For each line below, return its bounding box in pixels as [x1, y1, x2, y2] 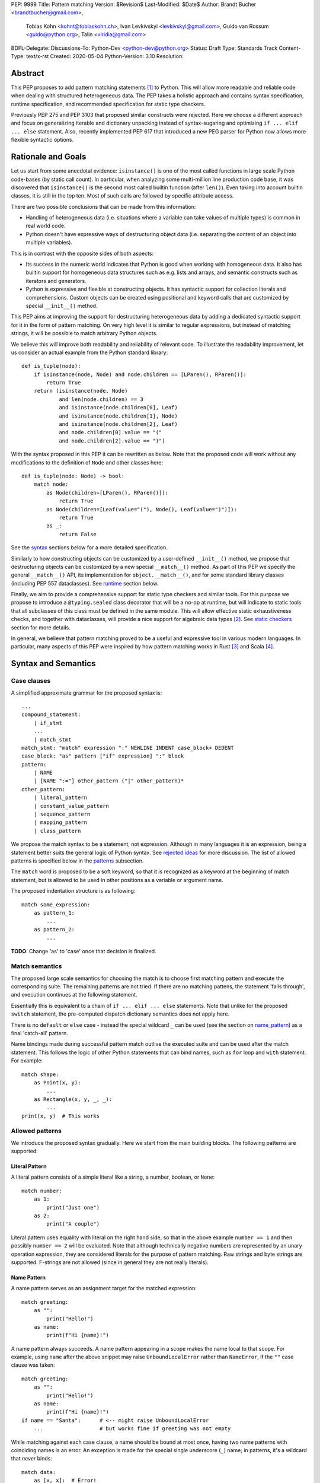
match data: [21, 1469, 56, 1475]
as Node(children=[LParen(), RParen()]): [46, 489, 169, 496]
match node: [33, 481, 69, 488]
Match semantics [11, 962, 62, 970]
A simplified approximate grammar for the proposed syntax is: [11, 689, 162, 696]
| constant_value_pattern [33, 803, 110, 809]
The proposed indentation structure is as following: [11, 887, 136, 895]
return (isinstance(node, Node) [33, 387, 128, 394]
